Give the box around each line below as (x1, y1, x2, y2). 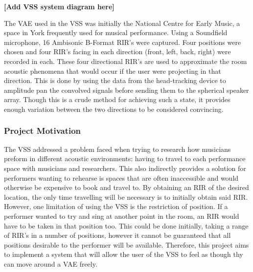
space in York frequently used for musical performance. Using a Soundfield (4, 27, 228, 38)
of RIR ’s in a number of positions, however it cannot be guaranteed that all (4, 230, 231, 240)
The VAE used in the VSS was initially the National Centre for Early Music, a (4, 18, 240, 28)
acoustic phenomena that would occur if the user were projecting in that (4, 65, 221, 76)
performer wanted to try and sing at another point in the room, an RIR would (4, 210, 239, 221)
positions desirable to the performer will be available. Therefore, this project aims (4, 239, 249, 250)
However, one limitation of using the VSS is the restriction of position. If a (4, 201, 228, 211)
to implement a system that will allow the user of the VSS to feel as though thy (4, 249, 243, 259)
